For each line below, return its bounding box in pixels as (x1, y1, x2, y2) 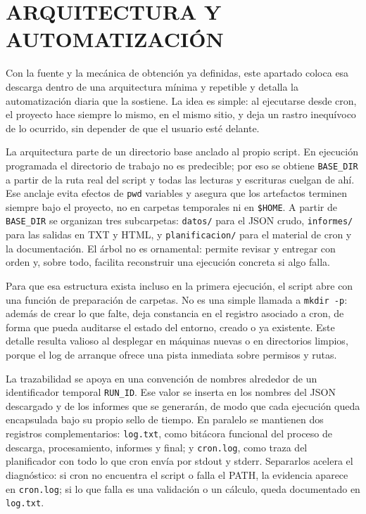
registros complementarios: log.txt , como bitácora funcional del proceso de (6, 426, 333, 440)
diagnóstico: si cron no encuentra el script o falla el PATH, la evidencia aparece (6, 467, 348, 482)
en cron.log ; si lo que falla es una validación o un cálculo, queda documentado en (6, 481, 360, 496)
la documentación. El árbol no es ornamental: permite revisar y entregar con (6, 240, 336, 255)
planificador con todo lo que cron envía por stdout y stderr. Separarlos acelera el (6, 454, 353, 468)
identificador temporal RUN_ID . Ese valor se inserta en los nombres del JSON (6, 385, 336, 399)
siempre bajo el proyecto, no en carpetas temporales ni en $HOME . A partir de (6, 199, 338, 214)
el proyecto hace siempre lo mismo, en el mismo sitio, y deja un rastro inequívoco (6, 107, 356, 122)
